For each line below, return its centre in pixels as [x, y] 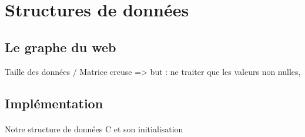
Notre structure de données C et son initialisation [94, 129]
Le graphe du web [61, 47]
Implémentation [54, 103]
